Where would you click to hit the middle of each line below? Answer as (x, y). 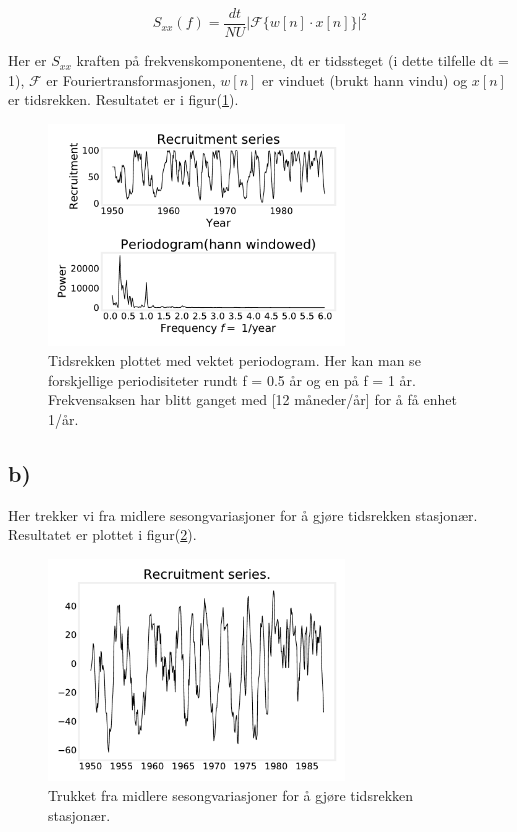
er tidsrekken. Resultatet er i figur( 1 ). (123, 99)
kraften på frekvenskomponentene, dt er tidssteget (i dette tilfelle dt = (292, 60)
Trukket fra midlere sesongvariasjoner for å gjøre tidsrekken (231, 794)
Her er (27, 60)
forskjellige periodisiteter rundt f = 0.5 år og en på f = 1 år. (232, 379)
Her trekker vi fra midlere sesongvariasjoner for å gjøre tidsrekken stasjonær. (243, 514)
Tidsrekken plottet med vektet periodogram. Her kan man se (234, 360)
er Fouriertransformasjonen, (131, 79)
